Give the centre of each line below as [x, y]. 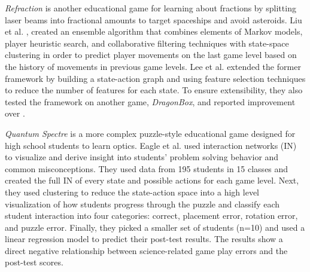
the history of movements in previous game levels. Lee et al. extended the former [153, 66]
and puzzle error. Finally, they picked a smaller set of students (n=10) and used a [155, 227]
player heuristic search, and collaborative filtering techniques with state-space [147, 43]
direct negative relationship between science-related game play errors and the [146, 250]
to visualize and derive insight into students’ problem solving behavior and [142, 157]
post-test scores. [34, 262]
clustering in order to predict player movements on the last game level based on [151, 55]
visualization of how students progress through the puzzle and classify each [142, 204]
